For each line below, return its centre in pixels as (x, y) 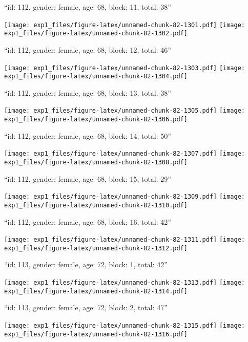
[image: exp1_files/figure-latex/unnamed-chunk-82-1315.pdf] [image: (125, 325)
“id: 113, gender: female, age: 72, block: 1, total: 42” (86, 264)
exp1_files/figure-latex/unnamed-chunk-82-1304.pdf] (96, 77)
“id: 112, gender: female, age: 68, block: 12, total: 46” (88, 49)
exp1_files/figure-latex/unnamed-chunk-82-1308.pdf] (96, 162)
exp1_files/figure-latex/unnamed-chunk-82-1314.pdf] (96, 291)
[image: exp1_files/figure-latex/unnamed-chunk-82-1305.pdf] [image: (125, 111)
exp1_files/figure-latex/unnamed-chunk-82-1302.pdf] (96, 34)
